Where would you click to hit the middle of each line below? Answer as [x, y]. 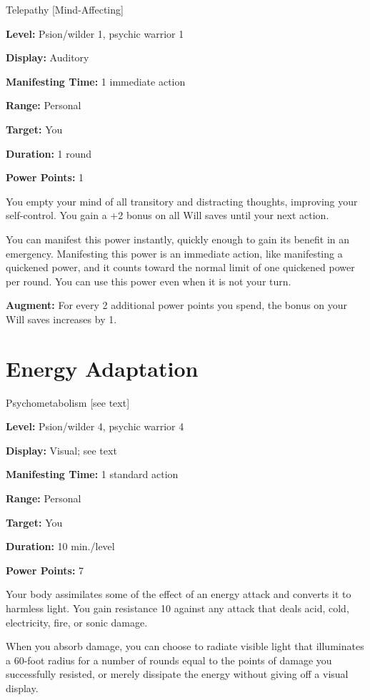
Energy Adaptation [102, 368]
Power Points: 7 [45, 570]
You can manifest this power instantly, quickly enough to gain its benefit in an [178, 239]
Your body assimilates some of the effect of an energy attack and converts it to [179, 594]
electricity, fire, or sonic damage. [77, 622]
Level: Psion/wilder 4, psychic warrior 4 [95, 426]
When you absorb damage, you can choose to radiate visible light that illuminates [185, 646]
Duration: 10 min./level [60, 546]
